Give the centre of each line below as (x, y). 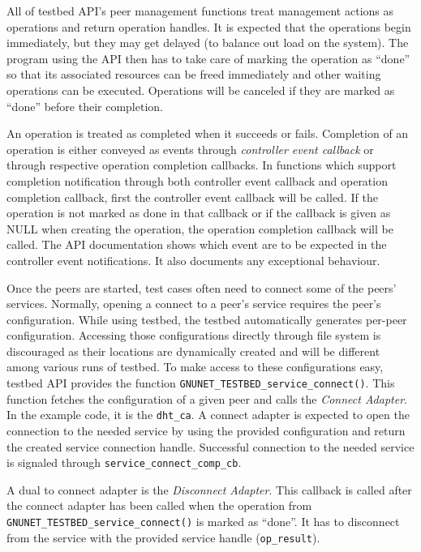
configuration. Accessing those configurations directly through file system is (194, 335)
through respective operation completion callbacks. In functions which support (202, 165)
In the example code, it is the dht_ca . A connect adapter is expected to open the (208, 415)
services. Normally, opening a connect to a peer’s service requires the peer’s (194, 304)
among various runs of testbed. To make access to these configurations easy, (195, 367)
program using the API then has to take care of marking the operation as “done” (208, 58)
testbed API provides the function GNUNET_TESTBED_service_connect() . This (201, 383)
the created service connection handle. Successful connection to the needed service (210, 446)
